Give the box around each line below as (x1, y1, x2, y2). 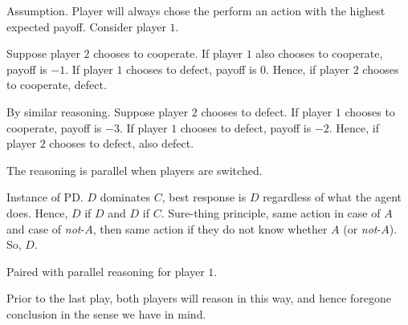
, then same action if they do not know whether (92, 220, 328, 237)
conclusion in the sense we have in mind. (6, 305, 206, 322)
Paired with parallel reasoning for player (6, 262, 205, 279)
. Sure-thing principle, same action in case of (161, 204, 381, 221)
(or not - (343, 220, 381, 237)
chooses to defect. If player (201, 103, 333, 120)
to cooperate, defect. (6, 76, 107, 93)
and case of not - (6, 220, 85, 237)
